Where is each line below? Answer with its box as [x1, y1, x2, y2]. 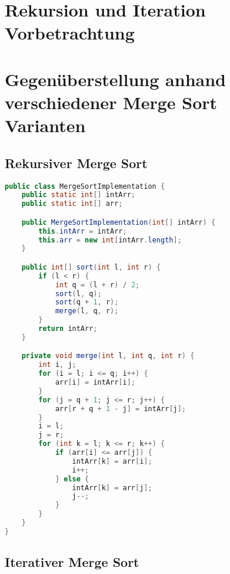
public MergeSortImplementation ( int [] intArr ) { [21, 218, 216, 227]
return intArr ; [38, 324, 98, 333]
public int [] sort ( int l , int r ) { [21, 263, 161, 271]
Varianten [5, 113, 86, 137]
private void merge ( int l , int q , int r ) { [21, 352, 195, 360]
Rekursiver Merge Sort [5, 153, 148, 172]
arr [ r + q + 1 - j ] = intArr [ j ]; [55, 404, 186, 413]
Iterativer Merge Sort [5, 553, 139, 571]
